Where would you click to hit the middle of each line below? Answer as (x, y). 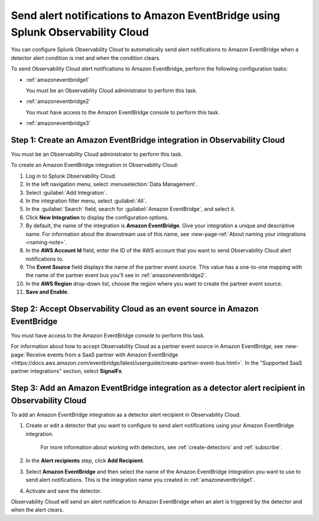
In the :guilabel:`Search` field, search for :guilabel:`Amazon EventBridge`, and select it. (131, 209)
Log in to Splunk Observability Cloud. (71, 176)
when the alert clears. (38, 510)
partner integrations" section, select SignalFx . (67, 371)
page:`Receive (29, 355)
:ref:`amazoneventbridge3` (58, 123)
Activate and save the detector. (64, 491)
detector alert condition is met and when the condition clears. (86, 58)
